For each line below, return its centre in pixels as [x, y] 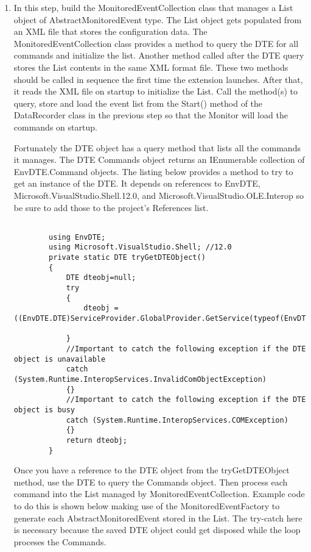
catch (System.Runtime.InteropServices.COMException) [177, 420]
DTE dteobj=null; [101, 278]
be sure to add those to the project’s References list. [111, 207]
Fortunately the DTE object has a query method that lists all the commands [157, 147]
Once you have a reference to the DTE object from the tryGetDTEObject [152, 470]
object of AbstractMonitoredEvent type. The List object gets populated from [158, 19]
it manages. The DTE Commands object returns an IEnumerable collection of [159, 160]
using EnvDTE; [77, 237]
